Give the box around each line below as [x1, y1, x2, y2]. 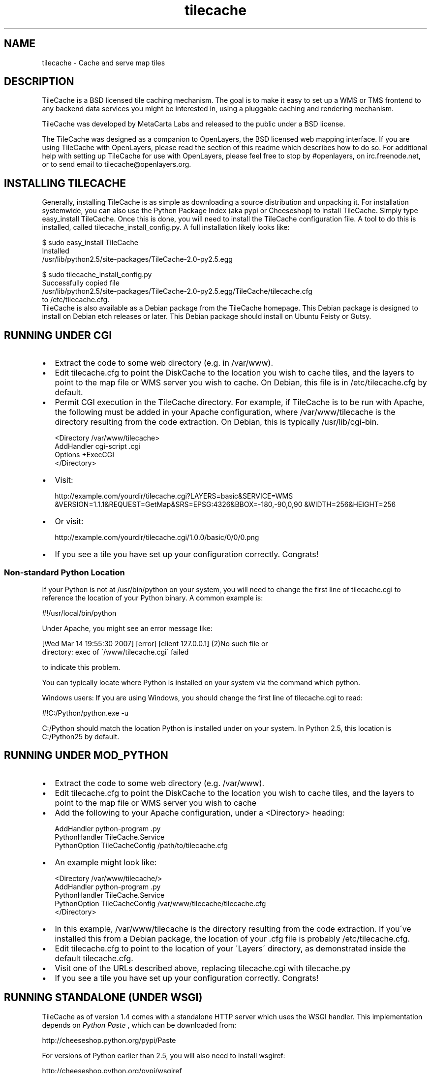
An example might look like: [55, 857, 157, 867]
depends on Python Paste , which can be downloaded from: [42, 1020, 237, 1029]
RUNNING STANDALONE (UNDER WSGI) [4, 991, 203, 1004]
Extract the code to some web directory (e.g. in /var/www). [55, 358, 273, 368]
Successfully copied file [42, 279, 120, 287]
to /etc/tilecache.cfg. [42, 295, 110, 304]
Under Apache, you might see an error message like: [42, 624, 213, 632]
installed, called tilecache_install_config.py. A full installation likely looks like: [42, 223, 290, 232]
